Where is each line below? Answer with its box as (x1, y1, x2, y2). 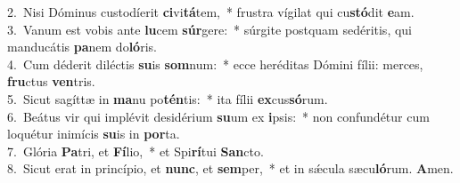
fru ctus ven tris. (7, 72, 95, 91)
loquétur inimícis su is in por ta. (7, 124, 180, 143)
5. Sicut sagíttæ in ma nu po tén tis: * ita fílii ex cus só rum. (7, 89, 328, 107)
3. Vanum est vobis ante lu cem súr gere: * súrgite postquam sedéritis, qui (7, 20, 412, 38)
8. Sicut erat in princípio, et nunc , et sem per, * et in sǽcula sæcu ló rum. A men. (7, 159, 454, 178)
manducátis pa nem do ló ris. (7, 37, 157, 56)
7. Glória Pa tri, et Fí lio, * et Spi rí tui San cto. (7, 141, 264, 160)
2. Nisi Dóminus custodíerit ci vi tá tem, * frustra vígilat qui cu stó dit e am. (7, 3, 415, 20)
